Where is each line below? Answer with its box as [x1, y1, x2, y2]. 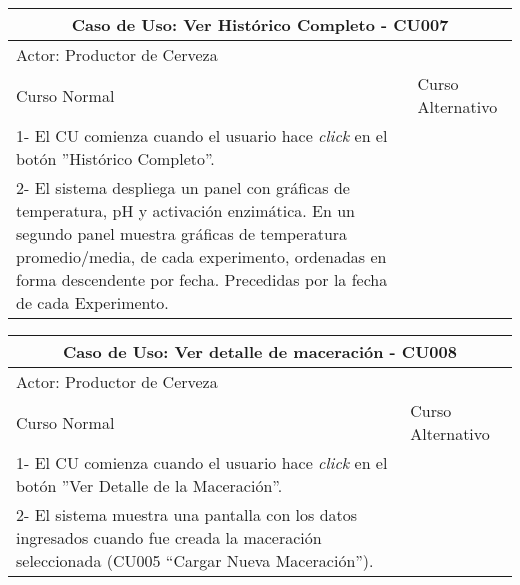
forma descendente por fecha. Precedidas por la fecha [16, 268, 388, 291]
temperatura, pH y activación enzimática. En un [16, 199, 355, 222]
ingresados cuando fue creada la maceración [16, 526, 322, 549]
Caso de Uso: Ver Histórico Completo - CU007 [71, 13, 449, 36]
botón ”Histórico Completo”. [16, 147, 215, 170]
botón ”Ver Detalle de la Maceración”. [16, 474, 283, 497]
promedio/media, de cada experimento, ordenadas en [16, 245, 387, 268]
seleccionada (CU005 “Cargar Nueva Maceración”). [16, 549, 374, 572]
